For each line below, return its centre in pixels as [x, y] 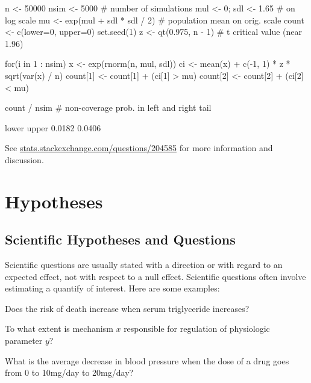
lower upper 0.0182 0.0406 [53, 127]
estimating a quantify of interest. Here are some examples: [112, 288]
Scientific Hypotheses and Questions [120, 239]
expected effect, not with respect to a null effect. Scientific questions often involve [155, 276]
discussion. [24, 159]
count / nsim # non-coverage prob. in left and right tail [108, 107]
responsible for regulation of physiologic [197, 329]
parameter [24, 341]
